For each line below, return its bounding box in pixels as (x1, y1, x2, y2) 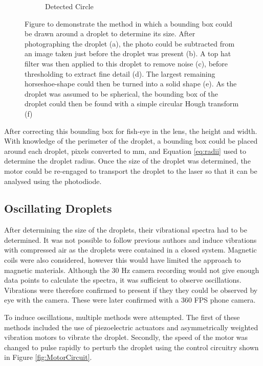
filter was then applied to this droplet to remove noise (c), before (25, 58, 228, 68)
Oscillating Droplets (4, 200, 112, 216)
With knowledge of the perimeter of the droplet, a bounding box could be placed (4, 135, 258, 146)
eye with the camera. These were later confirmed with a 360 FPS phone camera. (4, 294, 256, 305)
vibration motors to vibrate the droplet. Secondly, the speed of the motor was (4, 332, 248, 342)
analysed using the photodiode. (4, 175, 102, 186)
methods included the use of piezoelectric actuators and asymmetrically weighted (4, 322, 258, 332)
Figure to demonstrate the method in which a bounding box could (25, 18, 232, 29)
